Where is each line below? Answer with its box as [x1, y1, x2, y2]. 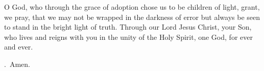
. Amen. [4, 58, 30, 69]
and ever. [4, 41, 33, 52]
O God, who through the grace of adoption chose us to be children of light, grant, [4, 2, 260, 12]
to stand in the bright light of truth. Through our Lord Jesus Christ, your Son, [4, 21, 252, 32]
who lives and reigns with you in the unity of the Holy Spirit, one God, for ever [4, 31, 253, 42]
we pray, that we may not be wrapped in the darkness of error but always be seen [4, 11, 260, 22]
